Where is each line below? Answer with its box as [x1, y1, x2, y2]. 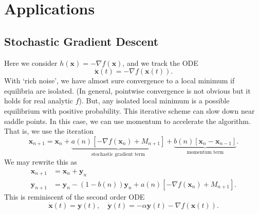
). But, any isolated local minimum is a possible [79, 95, 230, 106]
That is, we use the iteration [4, 126, 94, 136]
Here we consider [4, 57, 58, 68]
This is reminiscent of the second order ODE [4, 191, 145, 202]
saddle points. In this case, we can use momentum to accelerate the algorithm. [4, 115, 251, 126]
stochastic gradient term [91, 151, 145, 157]
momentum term [187, 149, 224, 155]
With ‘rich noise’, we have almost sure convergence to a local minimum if [4, 75, 235, 86]
